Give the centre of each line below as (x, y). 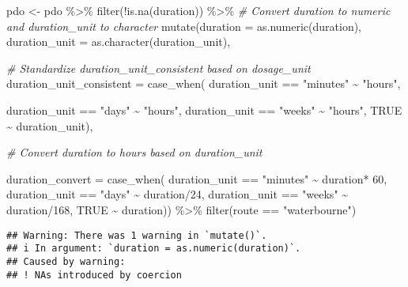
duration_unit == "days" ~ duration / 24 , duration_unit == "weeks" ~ (178, 194)
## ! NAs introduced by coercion (94, 275)
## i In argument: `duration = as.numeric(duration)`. (154, 249)
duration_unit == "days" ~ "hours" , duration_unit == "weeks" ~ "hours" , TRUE (204, 110)
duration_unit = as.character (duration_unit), (119, 42)
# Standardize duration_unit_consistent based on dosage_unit (159, 68)
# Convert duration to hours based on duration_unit (134, 152)
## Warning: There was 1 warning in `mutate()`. (137, 235)
